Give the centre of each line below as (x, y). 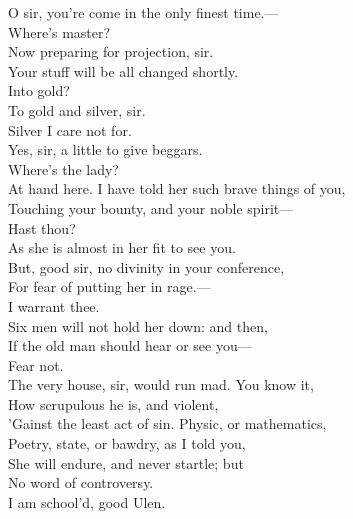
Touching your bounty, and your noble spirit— (151, 207)
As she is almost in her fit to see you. (122, 247)
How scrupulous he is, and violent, (113, 403)
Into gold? (39, 90)
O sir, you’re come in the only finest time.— (143, 12)
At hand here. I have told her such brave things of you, (177, 188)
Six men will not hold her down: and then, (138, 325)
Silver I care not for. (70, 129)
